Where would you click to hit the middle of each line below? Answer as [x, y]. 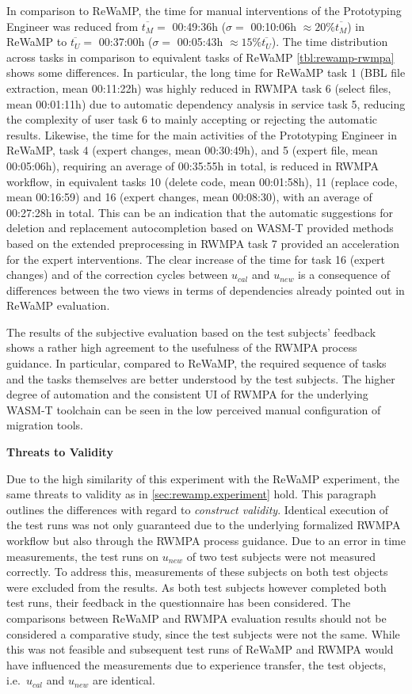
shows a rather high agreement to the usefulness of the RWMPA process [182, 347]
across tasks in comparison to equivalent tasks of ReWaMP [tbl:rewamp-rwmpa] [200, 57]
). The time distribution [330, 42]
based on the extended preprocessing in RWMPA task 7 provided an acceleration [203, 243]
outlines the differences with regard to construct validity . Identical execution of [198, 509]
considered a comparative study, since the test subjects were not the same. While [203, 633]
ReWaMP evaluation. [58, 305]
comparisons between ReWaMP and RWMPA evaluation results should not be [196, 618]
